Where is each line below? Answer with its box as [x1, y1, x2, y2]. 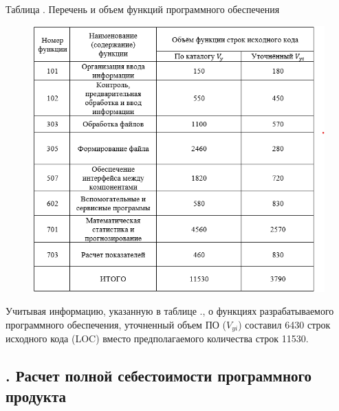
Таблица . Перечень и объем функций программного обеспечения [6, 2, 280, 16]
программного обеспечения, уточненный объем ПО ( [6, 317, 226, 331]
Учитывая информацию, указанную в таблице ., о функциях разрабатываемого [6, 304, 334, 318]
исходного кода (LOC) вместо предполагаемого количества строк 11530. [6, 331, 309, 346]
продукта [6, 385, 66, 406]
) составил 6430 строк [238, 317, 331, 331]
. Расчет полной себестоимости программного [6, 365, 312, 386]
